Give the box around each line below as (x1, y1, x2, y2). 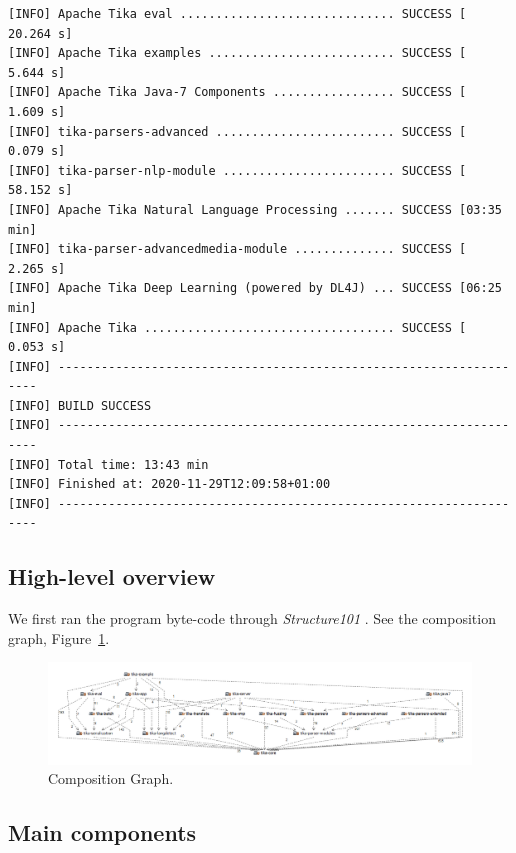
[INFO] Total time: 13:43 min (8, 457, 209, 472)
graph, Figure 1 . (8, 627, 110, 648)
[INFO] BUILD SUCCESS (8, 398, 152, 413)
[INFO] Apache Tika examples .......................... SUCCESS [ (8, 46, 467, 61)
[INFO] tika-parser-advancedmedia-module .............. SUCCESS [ (8, 242, 467, 257)
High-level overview (8, 561, 216, 592)
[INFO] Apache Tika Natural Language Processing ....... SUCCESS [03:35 (8, 202, 502, 217)
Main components (8, 817, 197, 848)
